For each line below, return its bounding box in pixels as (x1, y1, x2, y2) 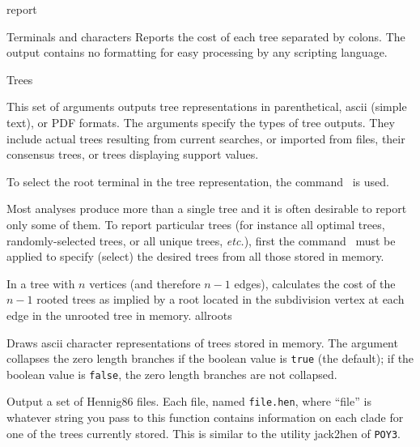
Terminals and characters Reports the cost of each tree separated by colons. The (6, 28, 405, 45)
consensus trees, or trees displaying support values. (6, 146, 259, 163)
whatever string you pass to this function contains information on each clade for (6, 409, 404, 426)
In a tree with (6, 275, 75, 292)
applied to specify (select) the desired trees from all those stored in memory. (6, 248, 384, 265)
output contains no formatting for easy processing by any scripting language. (6, 44, 388, 61)
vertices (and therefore (89, 275, 201, 292)
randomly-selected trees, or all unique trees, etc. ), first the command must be (6, 232, 396, 249)
